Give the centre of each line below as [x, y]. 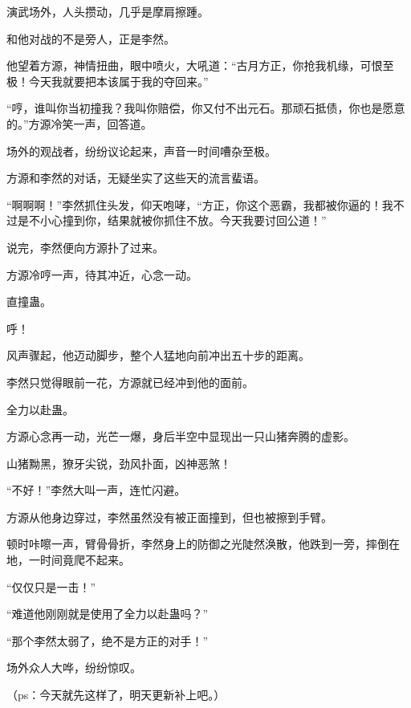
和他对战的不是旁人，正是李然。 [91, 38]
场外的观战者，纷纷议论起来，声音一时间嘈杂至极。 [141, 151]
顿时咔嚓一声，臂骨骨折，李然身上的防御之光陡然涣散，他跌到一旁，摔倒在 [203, 544]
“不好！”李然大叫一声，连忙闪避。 [96, 490]
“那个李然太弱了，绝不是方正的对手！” [108, 640]
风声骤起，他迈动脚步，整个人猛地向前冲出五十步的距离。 [158, 355]
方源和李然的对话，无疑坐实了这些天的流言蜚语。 [136, 178]
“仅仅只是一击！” [51, 586]
